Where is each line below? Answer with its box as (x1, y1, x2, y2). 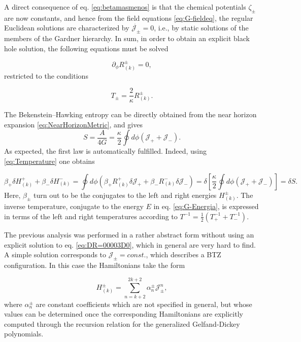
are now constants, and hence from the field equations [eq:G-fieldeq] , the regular (4, 12, 253, 23)
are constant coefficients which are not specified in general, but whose (36, 298, 252, 309)
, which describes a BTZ (146, 249, 221, 260)
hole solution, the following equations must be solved (4, 43, 169, 53)
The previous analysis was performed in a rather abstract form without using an (4, 229, 254, 240)
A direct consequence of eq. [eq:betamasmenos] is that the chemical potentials (4, 2, 246, 12)
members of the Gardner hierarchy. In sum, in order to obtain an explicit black (4, 33, 250, 44)
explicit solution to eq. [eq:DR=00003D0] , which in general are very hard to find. (4, 239, 256, 250)
